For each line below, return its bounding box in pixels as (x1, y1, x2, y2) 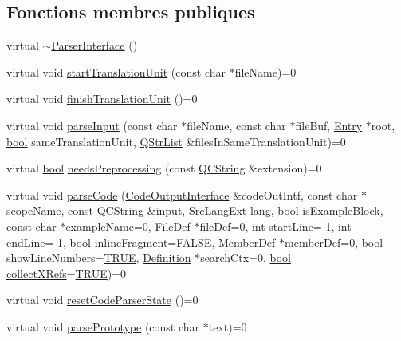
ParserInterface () (51, 37, 138, 54)
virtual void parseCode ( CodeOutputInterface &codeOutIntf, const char (6, 186, 358, 203)
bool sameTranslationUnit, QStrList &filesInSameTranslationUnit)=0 (6, 133, 346, 149)
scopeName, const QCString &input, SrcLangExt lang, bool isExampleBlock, (6, 202, 383, 219)
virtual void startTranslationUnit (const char (6, 63, 226, 80)
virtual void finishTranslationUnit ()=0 (6, 90, 198, 107)
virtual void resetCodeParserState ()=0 (6, 291, 199, 308)
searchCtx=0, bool (200, 249, 291, 266)
